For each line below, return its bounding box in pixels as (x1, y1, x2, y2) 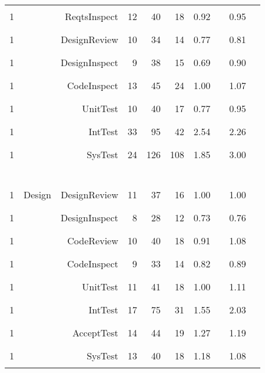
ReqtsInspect (65, 9, 118, 23)
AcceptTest (72, 326, 118, 339)
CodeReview (67, 234, 118, 247)
